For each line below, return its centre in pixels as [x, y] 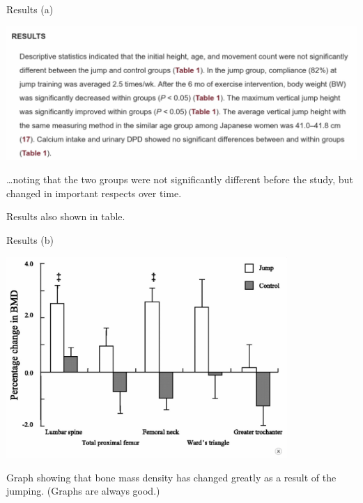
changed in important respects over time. [94, 193]
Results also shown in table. [66, 216]
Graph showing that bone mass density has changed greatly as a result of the [171, 477]
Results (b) [30, 239]
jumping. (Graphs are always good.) [83, 491]
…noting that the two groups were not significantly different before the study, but [180, 179]
